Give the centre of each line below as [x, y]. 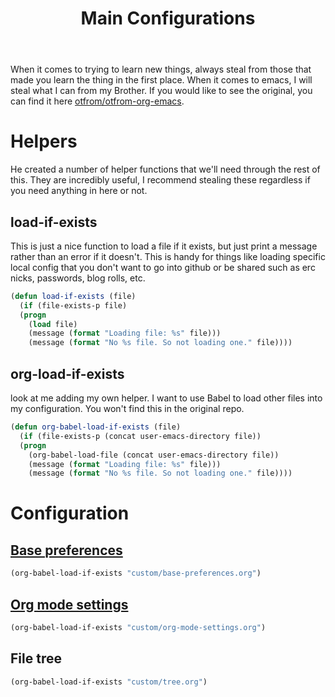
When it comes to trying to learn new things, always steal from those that [161, 69]
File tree [36, 658]
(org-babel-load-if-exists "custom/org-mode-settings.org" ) [138, 627]
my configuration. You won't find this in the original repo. [127, 408]
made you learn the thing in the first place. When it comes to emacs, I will [161, 80]
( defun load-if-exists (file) [73, 296]
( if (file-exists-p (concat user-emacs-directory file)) [140, 436]
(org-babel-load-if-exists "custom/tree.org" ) [109, 682]
